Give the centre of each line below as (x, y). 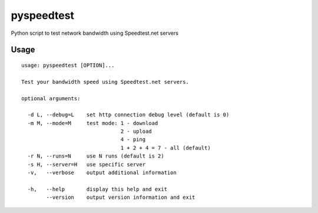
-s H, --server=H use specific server (87, 164)
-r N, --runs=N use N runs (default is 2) (96, 156)
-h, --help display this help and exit (97, 189)
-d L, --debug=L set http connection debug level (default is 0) (128, 115)
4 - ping (133, 140)
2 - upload (136, 132)
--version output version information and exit (121, 197)
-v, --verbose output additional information (102, 173)
